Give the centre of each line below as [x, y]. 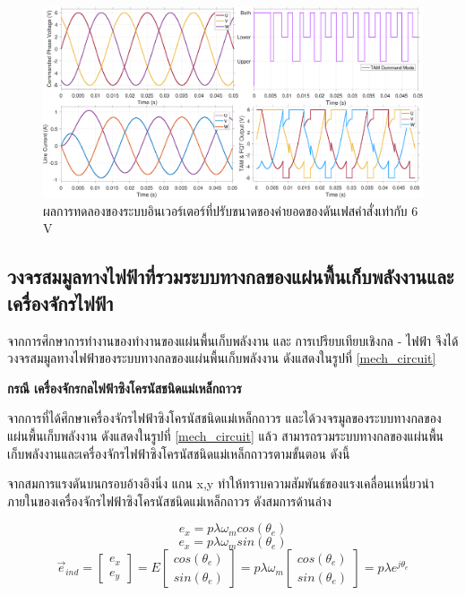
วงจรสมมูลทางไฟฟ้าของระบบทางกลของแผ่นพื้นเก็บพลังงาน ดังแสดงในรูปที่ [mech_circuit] [222, 358]
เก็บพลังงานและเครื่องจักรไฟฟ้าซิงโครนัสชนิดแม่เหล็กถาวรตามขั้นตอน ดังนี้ [179, 453]
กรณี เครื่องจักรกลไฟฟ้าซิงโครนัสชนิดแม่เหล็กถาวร [125, 388]
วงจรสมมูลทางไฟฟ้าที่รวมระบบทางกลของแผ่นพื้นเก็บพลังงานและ [231, 276]
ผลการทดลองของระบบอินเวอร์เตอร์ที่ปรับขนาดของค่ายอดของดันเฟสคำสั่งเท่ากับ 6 [231, 210]
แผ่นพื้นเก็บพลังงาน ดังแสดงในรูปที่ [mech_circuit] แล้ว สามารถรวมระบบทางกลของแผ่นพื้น [226, 435]
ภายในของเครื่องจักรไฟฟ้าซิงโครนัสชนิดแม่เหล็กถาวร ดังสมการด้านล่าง [169, 500]
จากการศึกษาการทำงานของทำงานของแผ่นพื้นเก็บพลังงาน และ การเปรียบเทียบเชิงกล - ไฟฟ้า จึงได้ [233, 340]
